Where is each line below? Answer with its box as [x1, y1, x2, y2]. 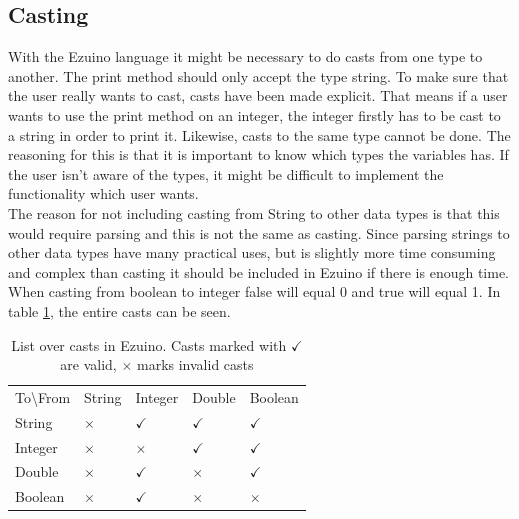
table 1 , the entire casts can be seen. [8, 300, 231, 321]
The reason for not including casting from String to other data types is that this [8, 202, 500, 223]
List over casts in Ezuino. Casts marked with [11, 334, 287, 355]
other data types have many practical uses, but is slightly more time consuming [8, 242, 496, 263]
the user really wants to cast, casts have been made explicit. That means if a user [8, 85, 508, 106]
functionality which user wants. [8, 183, 199, 204]
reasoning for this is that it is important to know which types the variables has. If [8, 144, 509, 165]
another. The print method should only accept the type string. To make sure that [8, 65, 509, 86]
